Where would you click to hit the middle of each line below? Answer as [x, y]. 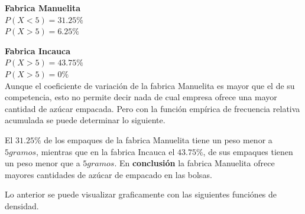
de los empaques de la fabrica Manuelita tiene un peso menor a [158, 139]
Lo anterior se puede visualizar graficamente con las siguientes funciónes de [141, 194]
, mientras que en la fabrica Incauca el [106, 151]
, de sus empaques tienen [248, 151]
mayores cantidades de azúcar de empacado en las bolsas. [108, 174]
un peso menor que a [43, 163]
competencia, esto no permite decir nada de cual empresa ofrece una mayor [141, 97]
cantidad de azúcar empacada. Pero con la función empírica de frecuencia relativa [152, 108]
